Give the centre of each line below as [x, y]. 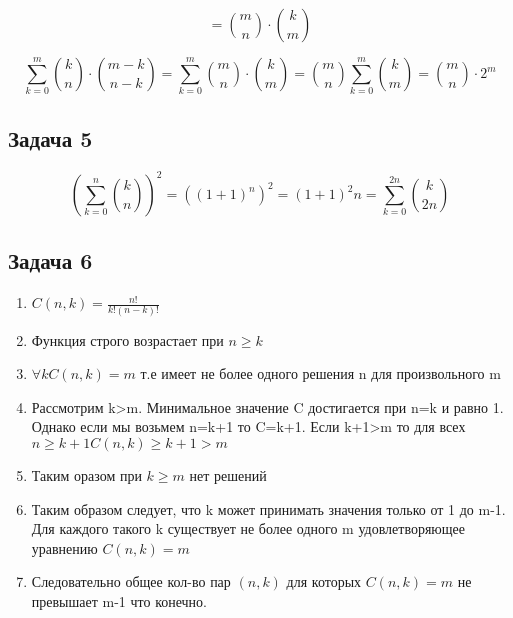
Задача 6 [50, 260]
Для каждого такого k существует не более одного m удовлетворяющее [248, 528]
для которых [324, 581]
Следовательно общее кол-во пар [131, 581]
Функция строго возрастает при [127, 339]
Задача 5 [50, 137]
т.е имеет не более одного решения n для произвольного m [320, 373]
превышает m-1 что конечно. [119, 600]
